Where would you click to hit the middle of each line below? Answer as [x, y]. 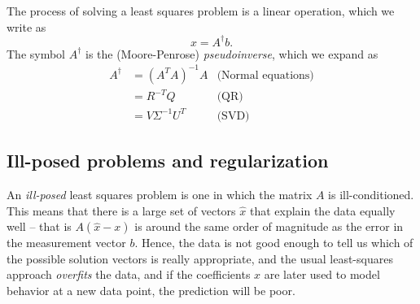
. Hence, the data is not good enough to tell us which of [274, 243]
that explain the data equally [322, 210]
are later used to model [322, 274]
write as [26, 26]
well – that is [39, 226]
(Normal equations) [265, 75]
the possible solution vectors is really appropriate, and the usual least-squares [200, 258]
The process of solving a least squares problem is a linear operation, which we [201, 11]
